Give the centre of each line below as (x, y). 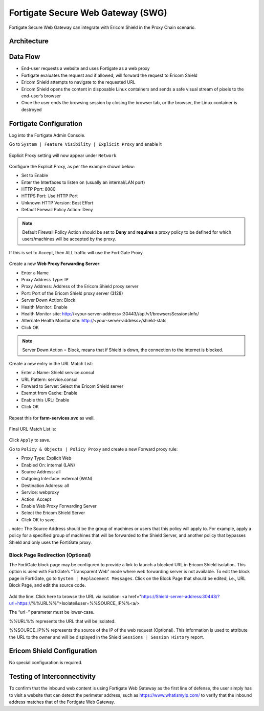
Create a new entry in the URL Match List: (51, 363)
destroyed (32, 110)
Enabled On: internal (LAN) (48, 465)
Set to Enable (35, 176)
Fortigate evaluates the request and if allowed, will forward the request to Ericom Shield (109, 75)
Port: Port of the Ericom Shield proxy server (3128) (72, 293)
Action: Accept (36, 499)
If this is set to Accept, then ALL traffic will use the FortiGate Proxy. (77, 252)
